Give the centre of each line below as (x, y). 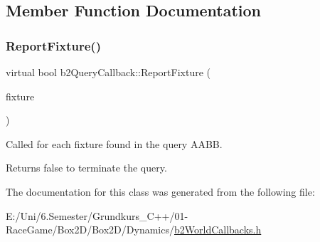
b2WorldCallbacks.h (218, 230)
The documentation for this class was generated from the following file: (160, 191)
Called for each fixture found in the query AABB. (114, 143)
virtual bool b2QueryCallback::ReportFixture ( (108, 72)
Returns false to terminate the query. (86, 168)
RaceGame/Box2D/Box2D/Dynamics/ (90, 230)
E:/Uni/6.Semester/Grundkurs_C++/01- (97, 215)
